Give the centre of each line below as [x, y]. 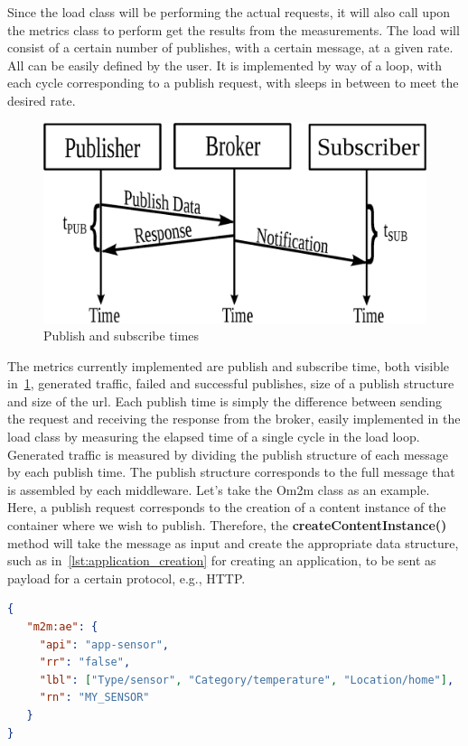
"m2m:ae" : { [62, 627]
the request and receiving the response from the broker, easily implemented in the [234, 419]
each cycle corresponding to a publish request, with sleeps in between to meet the [233, 83]
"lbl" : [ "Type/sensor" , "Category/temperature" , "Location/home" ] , [247, 680]
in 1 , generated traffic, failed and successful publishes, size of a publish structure [231, 383]
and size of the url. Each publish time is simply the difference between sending [225, 401]
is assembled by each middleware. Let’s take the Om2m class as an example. [219, 489]
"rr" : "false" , [85, 662]
